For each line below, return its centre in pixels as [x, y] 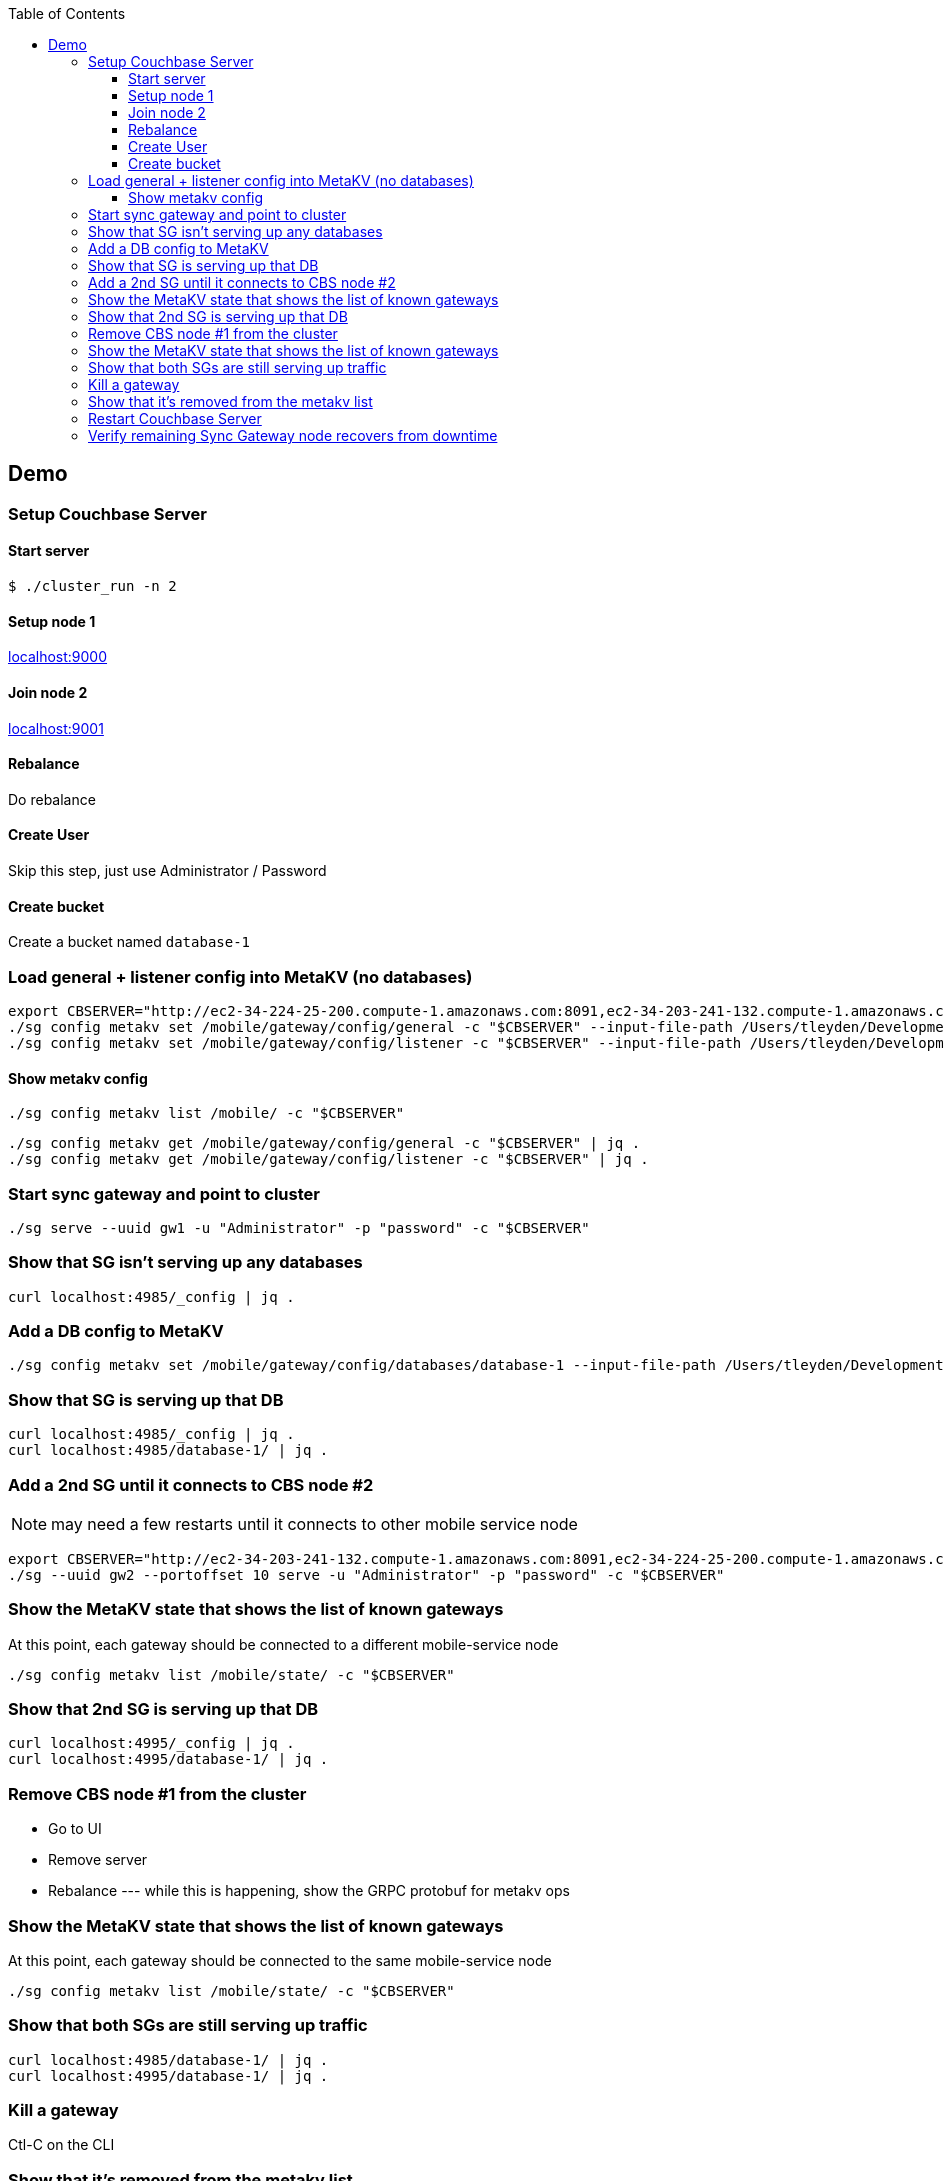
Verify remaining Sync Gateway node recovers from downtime [293, 435]
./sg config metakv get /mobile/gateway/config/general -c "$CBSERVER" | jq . [324, 1143]
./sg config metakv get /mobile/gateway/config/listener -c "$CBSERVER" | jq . [328, 1159]
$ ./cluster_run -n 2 [92, 586]
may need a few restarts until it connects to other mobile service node [314, 1523]
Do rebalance [52, 799]
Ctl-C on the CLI [61, 2145]
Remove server [98, 1860]
